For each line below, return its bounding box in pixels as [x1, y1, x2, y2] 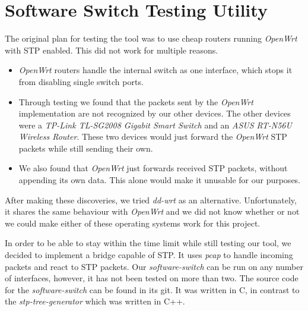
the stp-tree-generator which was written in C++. [5, 295, 185, 307]
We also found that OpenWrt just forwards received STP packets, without [18, 162, 288, 174]
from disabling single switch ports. [18, 75, 144, 87]
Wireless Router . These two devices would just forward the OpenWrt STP [18, 130, 287, 143]
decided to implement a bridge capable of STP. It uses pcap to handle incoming [5, 249, 293, 261]
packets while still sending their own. [18, 142, 153, 154]
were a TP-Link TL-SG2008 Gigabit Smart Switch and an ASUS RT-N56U [18, 118, 292, 131]
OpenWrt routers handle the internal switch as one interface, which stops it [18, 64, 293, 76]
